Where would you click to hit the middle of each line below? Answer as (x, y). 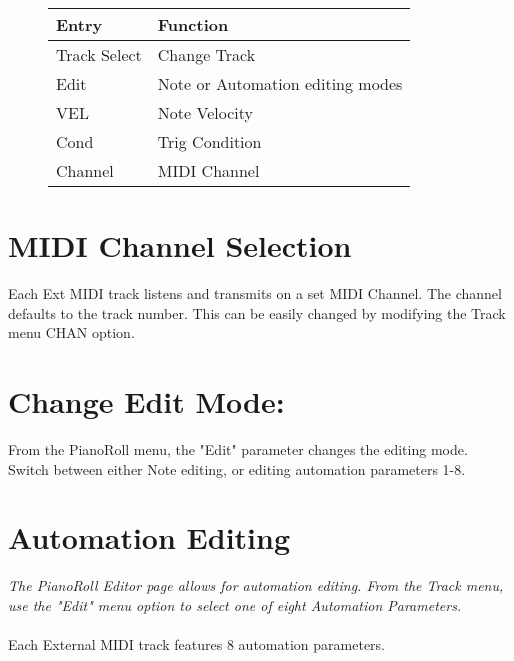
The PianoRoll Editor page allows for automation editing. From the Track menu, (256, 585)
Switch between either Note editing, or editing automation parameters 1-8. (237, 468)
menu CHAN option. (71, 332)
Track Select (99, 54)
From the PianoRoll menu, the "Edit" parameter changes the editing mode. (238, 449)
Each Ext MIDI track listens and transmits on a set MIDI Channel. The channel (255, 293)
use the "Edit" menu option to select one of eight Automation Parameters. (235, 604)
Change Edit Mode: (146, 401)
